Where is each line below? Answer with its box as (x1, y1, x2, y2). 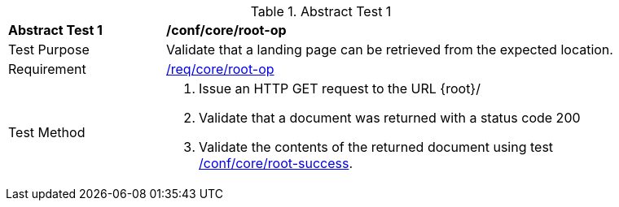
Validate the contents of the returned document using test (199, 139, 554, 155)
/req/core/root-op (166, 61, 274, 77)
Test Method (8, 124, 86, 140)
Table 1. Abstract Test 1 (250, 3, 392, 19)
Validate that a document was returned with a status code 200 (199, 110, 581, 126)
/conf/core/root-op (166, 22, 287, 38)
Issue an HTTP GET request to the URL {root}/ (199, 80, 481, 97)
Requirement (8, 61, 86, 77)
